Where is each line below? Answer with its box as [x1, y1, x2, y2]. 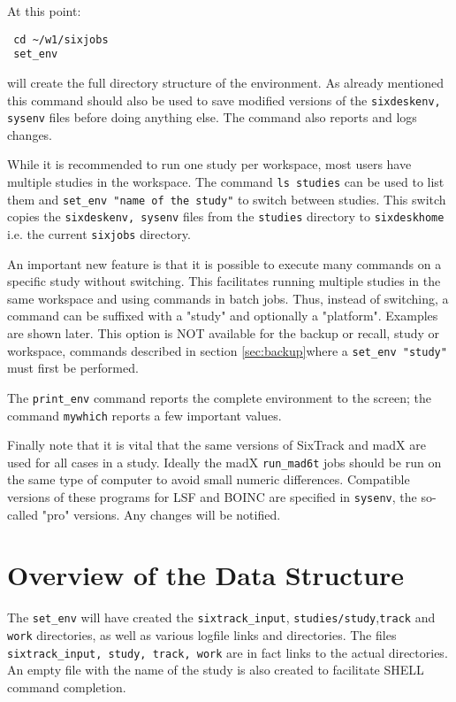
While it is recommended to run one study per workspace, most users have [7, 155, 412, 174]
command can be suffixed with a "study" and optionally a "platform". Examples [7, 306, 438, 325]
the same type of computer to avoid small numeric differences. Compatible [7, 470, 410, 489]
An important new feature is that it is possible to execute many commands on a [7, 254, 442, 273]
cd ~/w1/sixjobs [13, 33, 109, 46]
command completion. [7, 677, 126, 696]
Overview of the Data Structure [7, 557, 405, 593]
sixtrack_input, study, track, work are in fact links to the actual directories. [7, 643, 448, 661]
